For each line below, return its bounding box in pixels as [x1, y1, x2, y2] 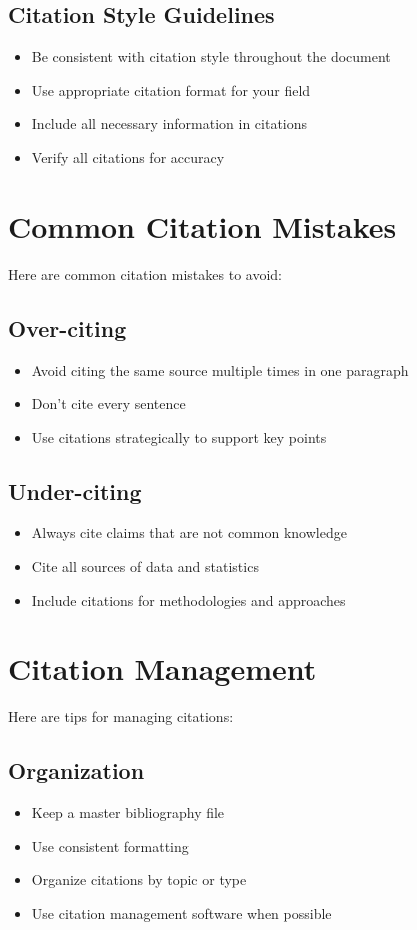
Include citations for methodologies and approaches [31, 589, 346, 610]
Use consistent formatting [31, 835, 189, 856]
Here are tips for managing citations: [8, 706, 234, 727]
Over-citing [8, 312, 127, 343]
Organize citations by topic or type [31, 869, 247, 890]
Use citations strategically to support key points [31, 426, 327, 447]
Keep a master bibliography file [31, 802, 225, 823]
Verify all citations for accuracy [31, 146, 225, 167]
